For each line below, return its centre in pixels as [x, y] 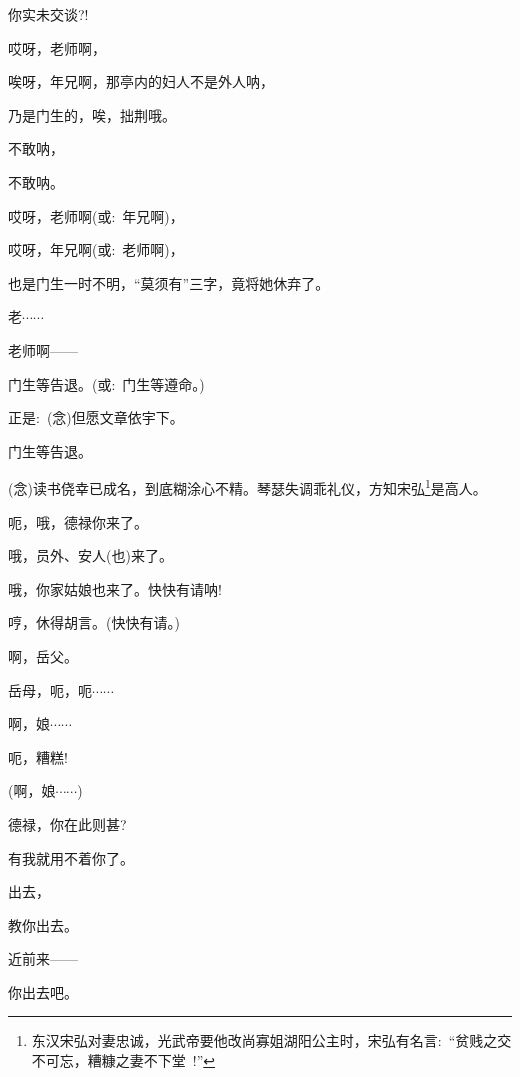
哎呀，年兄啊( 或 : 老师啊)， [96, 249]
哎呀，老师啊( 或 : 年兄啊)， [96, 215]
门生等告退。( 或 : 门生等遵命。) [106, 383]
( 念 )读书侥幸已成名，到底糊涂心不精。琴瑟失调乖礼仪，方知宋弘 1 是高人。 [247, 486]
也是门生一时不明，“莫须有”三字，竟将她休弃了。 [169, 282]
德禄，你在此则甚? [67, 823]
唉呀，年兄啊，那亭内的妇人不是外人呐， [141, 81]
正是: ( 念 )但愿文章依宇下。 [96, 417]
